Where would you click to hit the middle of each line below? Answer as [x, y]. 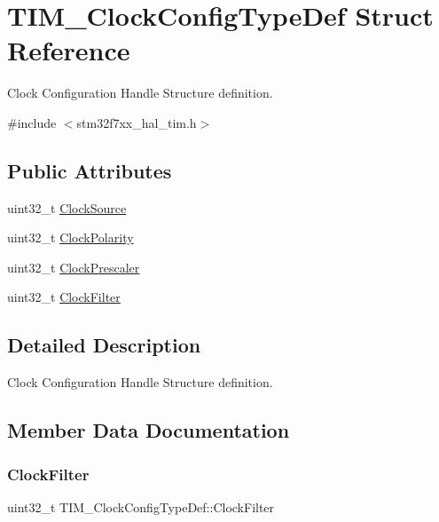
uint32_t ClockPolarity [71, 237]
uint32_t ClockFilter [64, 297]
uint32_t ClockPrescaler [74, 267]
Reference [69, 50]
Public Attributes [90, 170]
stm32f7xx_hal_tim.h [137, 122]
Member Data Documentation [149, 430]
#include [32, 122]
